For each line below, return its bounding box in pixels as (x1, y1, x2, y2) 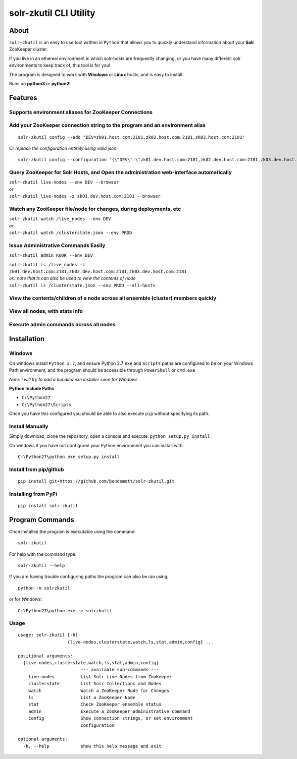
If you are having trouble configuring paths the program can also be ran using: (9, 574, 169, 580)
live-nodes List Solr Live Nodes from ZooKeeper (28, 674, 172, 679)
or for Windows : (9, 596, 42, 602)
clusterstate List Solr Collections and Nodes (28, 681, 162, 687)
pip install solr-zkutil (18, 503, 78, 508)
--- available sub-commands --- (80, 667, 159, 673)
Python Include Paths (9, 385, 54, 391)
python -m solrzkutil (18, 585, 70, 591)
